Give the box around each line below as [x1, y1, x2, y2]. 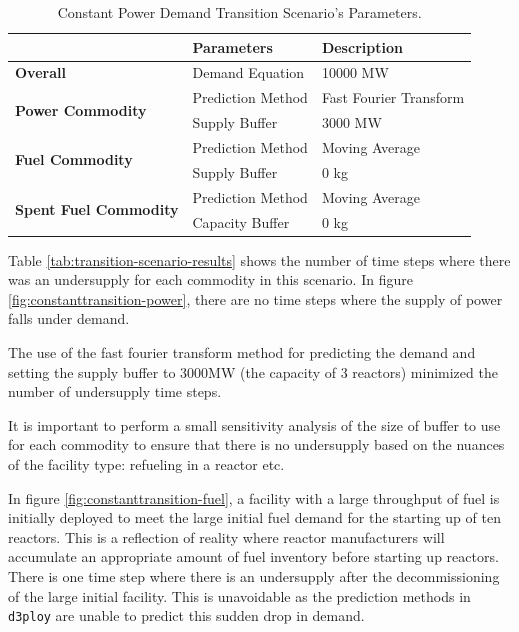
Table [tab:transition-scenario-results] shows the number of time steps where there [8, 249, 511, 270]
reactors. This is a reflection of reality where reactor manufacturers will [8, 526, 445, 547]
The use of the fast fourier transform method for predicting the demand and [8, 341, 476, 362]
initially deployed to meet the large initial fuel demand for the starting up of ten [8, 507, 501, 528]
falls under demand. [8, 308, 130, 329]
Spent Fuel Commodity [15, 199, 179, 220]
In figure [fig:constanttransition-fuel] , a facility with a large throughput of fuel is [8, 487, 500, 508]
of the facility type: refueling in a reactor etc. [8, 453, 285, 474]
